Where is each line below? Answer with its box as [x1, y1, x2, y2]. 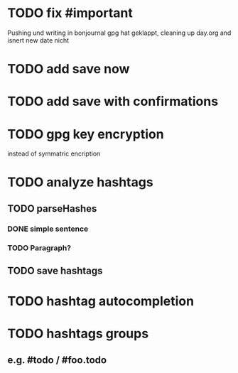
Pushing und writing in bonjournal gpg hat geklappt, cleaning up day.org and [7, 28, 232, 37]
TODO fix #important [7, 5, 134, 21]
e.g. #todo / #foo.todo [7, 354, 107, 366]
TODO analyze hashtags [7, 174, 154, 190]
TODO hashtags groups [7, 325, 149, 342]
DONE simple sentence [7, 224, 89, 234]
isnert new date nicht [7, 36, 70, 44]
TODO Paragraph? [7, 243, 72, 253]
